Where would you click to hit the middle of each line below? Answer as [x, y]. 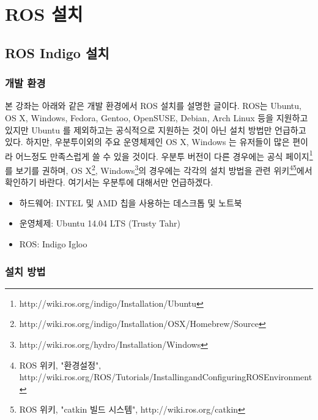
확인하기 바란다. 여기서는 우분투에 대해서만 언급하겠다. [109, 182]
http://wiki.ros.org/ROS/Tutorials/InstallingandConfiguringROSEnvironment [166, 377]
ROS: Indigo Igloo [53, 244]
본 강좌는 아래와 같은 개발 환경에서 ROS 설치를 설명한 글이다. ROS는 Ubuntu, [153, 106]
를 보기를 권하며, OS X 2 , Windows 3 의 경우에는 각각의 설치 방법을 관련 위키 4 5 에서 [159, 169]
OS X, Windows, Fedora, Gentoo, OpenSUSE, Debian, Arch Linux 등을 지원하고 [157, 117]
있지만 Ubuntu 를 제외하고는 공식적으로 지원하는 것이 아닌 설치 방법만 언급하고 [156, 129]
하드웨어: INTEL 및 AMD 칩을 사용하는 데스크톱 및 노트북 [131, 202]
